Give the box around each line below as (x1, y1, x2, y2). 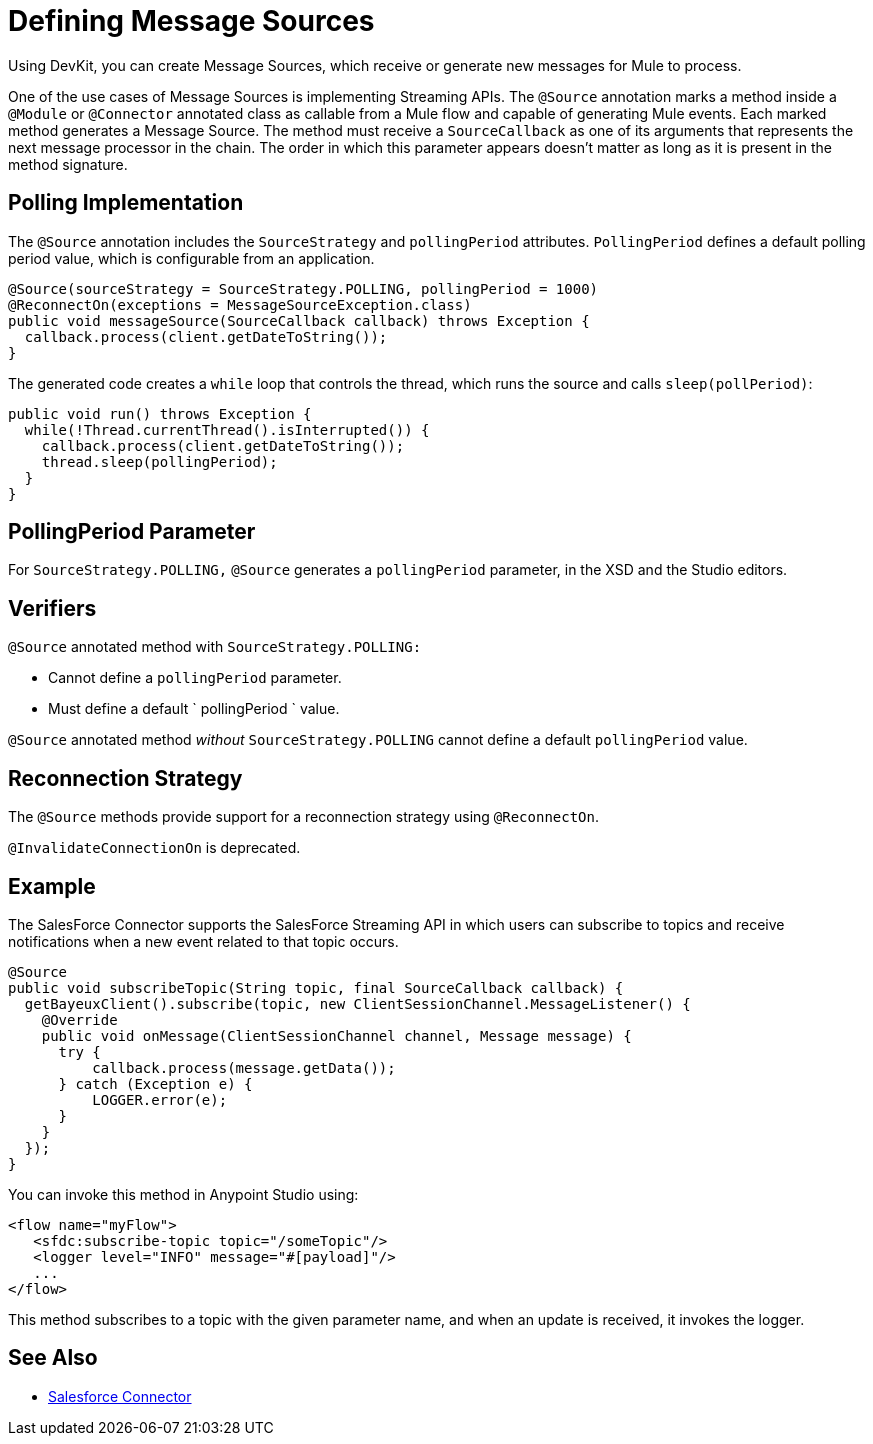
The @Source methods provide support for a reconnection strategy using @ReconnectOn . (8, 808, 600, 826)
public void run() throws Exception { (8, 405, 312, 422)
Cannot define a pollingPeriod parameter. (48, 669, 342, 687)
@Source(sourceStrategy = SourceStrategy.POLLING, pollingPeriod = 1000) (8, 280, 599, 297)
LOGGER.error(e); (92, 1091, 228, 1108)
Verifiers (8, 595, 97, 621)
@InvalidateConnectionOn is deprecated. (8, 839, 301, 857)
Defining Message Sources (8, 4, 375, 38)
